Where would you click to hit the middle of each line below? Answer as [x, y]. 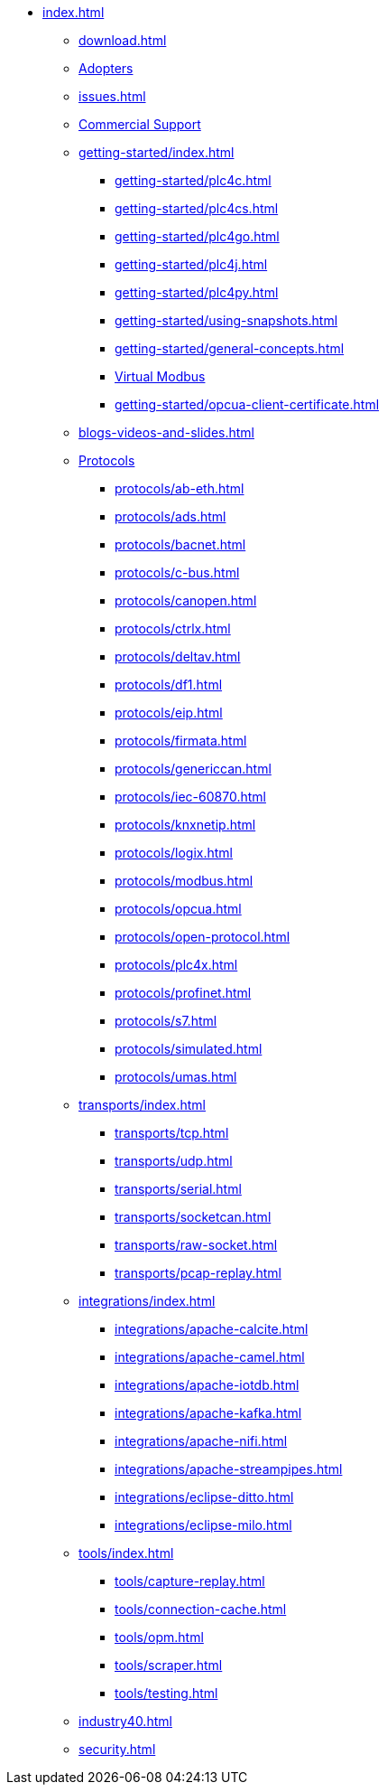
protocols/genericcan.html [193, 769]
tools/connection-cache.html [201, 1609]
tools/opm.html [159, 1637]
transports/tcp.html [172, 1133]
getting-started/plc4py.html [197, 292]
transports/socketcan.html [193, 1217]
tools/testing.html [166, 1693]
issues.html [112, 96]
